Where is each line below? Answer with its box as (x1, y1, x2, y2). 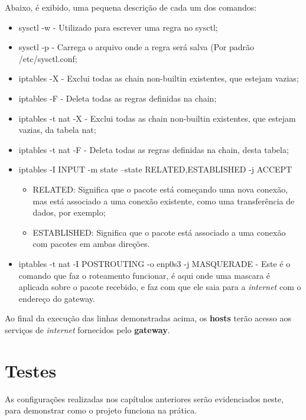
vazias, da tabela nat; (18, 123, 96, 136)
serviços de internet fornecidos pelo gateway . (5, 323, 170, 336)
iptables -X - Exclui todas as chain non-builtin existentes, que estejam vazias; (18, 72, 299, 84)
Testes (5, 358, 57, 382)
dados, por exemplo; (32, 206, 106, 219)
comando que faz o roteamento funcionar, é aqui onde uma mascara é (18, 269, 271, 281)
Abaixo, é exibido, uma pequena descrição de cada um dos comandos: (5, 1, 257, 13)
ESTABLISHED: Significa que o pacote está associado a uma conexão (32, 226, 286, 238)
